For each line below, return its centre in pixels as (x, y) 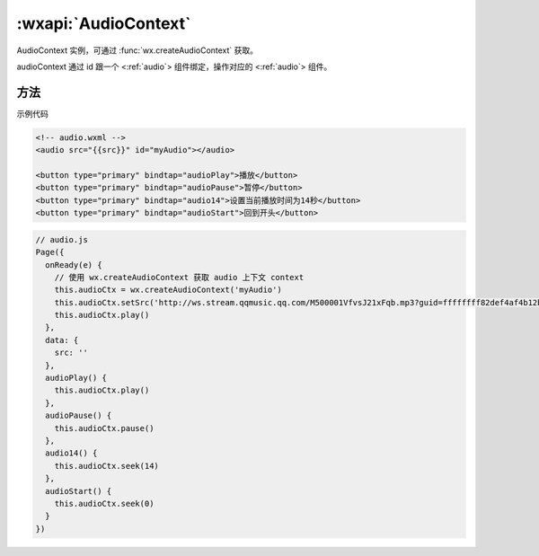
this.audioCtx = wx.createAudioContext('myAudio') (168, 290)
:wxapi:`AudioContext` (104, 23)
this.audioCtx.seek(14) (106, 466)
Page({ (50, 252)
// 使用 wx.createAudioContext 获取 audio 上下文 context (179, 277)
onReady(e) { (74, 265)
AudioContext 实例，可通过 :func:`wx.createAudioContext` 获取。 (137, 50)
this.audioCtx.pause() (104, 428)
